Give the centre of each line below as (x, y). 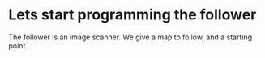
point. (18, 45)
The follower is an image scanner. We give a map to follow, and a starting (130, 37)
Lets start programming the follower (132, 15)
